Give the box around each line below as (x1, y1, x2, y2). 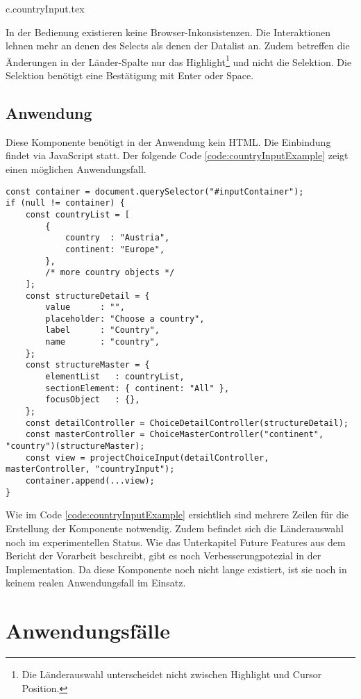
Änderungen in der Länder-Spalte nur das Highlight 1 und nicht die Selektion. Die (6, 52, 352, 69)
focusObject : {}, (45, 395, 140, 405)
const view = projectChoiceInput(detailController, (25, 452, 269, 463)
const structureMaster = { (25, 360, 150, 370)
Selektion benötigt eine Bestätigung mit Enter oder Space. (6, 68, 254, 83)
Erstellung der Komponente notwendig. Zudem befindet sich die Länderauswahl (6, 520, 344, 535)
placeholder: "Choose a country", (45, 313, 205, 324)
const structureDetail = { (25, 290, 150, 301)
